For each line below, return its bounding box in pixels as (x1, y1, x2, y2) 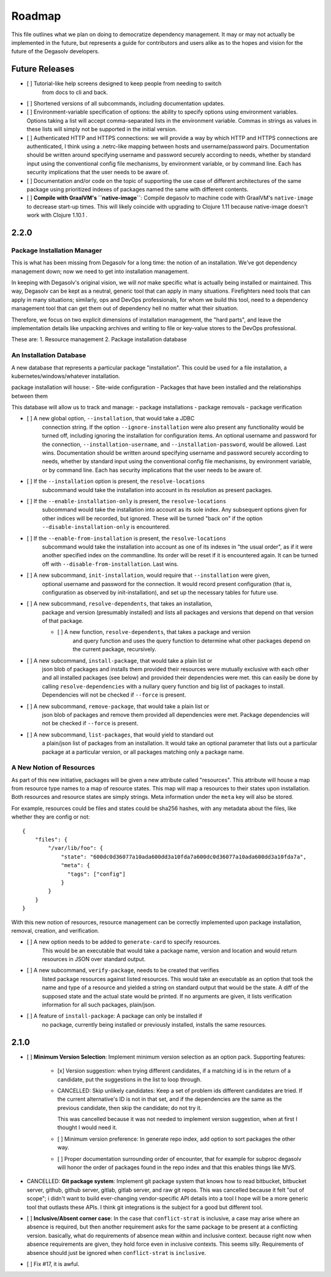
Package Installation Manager (11, 246, 102, 255)
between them (11, 392, 48, 399)
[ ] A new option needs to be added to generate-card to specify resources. (26, 938, 221, 946)
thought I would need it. (57, 1124, 118, 1132)
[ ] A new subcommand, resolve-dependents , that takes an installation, (26, 600, 213, 608)
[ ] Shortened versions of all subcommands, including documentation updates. (26, 100, 225, 107)
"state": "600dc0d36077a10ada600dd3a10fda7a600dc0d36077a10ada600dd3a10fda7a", (61, 853, 306, 860)
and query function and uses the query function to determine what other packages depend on (72, 637, 311, 644)
